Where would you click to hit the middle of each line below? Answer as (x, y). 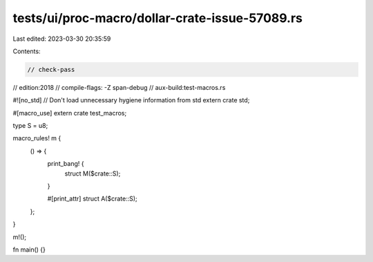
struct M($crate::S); (93, 174)
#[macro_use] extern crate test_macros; (70, 113)
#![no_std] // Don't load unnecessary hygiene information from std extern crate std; (131, 100)
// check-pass (51, 69)
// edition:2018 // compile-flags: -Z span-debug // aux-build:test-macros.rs (119, 87)
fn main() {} (29, 250)
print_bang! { (66, 164)
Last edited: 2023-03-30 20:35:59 (62, 39)
